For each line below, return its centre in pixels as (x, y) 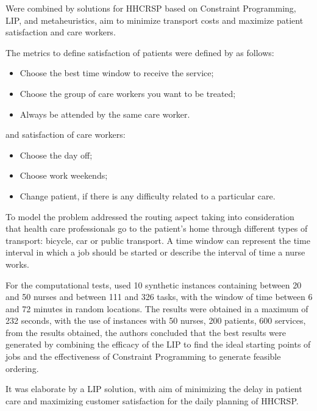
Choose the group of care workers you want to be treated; (128, 93)
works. (18, 264)
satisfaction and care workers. (61, 32)
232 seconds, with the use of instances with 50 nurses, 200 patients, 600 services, (156, 320)
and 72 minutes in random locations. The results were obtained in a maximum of (157, 308)
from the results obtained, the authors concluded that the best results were (146, 332)
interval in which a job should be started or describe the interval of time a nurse (155, 252)
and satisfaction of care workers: (66, 134)
